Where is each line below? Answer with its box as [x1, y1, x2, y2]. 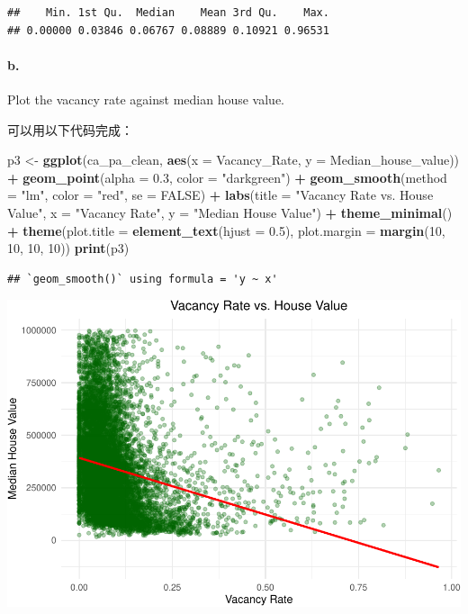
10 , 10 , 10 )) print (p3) [7, 239, 130, 257]
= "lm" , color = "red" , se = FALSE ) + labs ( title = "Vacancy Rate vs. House [7, 185, 434, 204]
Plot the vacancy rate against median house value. [7, 89, 284, 108]
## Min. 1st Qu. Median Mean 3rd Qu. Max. [7, 6, 329, 19]
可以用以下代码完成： [7, 120, 133, 139]
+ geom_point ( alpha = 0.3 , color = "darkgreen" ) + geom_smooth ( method [7, 167, 447, 186]
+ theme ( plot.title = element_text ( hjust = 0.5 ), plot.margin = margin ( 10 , [7, 221, 445, 239]
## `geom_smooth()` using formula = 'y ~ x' [7, 272, 278, 285]
